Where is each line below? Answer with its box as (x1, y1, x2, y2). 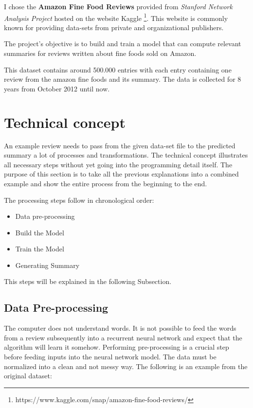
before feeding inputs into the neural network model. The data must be (4, 352, 217, 362)
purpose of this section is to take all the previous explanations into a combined (4, 169, 239, 179)
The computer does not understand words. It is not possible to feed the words (4, 323, 236, 333)
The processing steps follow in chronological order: (4, 195, 154, 205)
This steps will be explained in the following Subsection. (4, 276, 172, 286)
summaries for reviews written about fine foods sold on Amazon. (4, 48, 197, 58)
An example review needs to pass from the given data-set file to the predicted (4, 140, 235, 150)
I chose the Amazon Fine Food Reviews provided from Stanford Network (4, 1, 233, 11)
